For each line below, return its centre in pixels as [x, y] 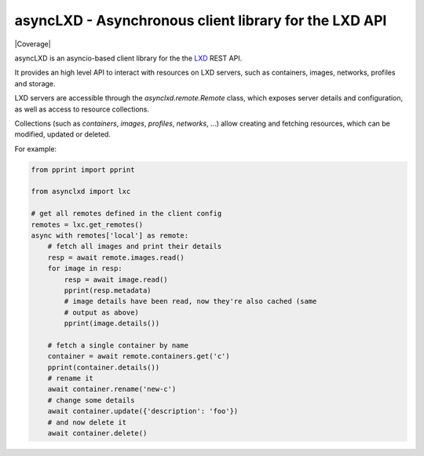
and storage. [35, 83]
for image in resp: [85, 268]
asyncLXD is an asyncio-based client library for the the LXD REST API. [128, 58]
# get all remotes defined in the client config [126, 213]
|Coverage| [33, 44]
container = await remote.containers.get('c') [139, 356]
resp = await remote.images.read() [116, 257]
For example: [36, 148]
